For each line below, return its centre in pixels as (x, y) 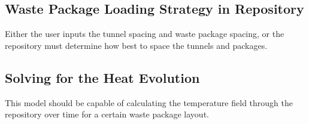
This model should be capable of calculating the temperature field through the (149, 102)
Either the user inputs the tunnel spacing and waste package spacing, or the (145, 34)
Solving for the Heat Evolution (102, 77)
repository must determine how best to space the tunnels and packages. (136, 45)
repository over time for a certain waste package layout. (107, 114)
